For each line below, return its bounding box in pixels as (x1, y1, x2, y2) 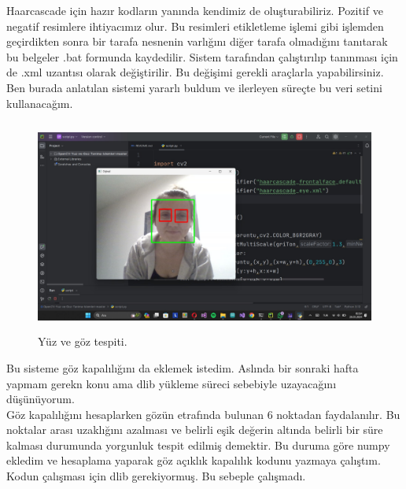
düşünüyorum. (6, 391, 75, 407)
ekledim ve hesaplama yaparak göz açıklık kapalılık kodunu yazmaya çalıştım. (6, 452, 381, 469)
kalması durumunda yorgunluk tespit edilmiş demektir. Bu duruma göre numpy (6, 436, 390, 453)
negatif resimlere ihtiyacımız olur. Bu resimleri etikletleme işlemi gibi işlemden (6, 17, 384, 34)
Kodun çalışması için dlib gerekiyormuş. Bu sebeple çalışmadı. (6, 468, 306, 484)
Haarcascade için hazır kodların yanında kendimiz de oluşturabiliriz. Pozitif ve (6, 2, 383, 18)
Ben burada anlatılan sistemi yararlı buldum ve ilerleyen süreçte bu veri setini (6, 79, 382, 95)
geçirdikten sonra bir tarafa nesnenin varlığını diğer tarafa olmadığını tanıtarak (6, 33, 388, 50)
